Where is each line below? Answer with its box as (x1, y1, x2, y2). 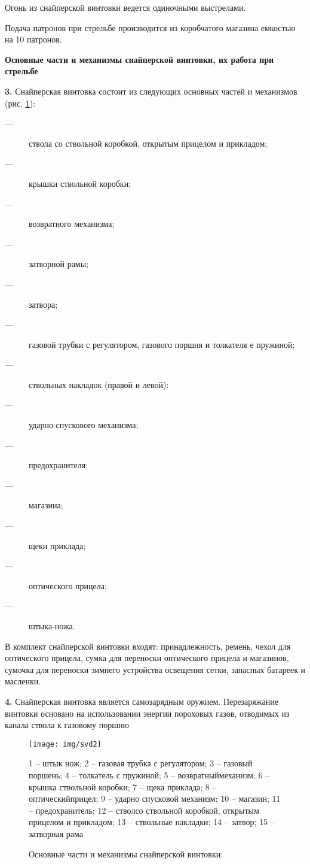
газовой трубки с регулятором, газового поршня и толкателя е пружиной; (29, 338, 295, 350)
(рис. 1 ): (5, 96, 36, 109)
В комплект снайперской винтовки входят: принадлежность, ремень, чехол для (5, 639, 291, 652)
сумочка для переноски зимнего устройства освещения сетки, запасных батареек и (5, 663, 306, 675)
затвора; (29, 298, 58, 310)
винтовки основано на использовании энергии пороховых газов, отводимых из (5, 707, 290, 719)
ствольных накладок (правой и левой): (29, 378, 169, 390)
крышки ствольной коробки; (29, 177, 131, 189)
